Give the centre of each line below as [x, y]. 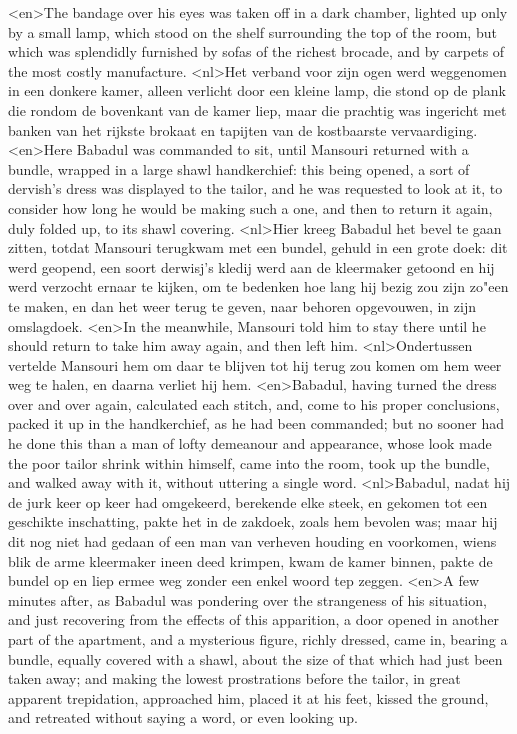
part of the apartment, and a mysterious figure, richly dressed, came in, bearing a [258, 639]
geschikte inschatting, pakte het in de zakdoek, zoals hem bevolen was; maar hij [253, 521]
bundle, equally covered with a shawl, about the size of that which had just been [255, 658]
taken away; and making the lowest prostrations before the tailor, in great [234, 678]
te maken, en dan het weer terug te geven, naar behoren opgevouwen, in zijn [242, 305]
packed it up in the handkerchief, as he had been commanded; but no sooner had [256, 423]
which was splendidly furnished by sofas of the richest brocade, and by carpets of [256, 51]
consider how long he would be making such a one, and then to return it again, [250, 207]
